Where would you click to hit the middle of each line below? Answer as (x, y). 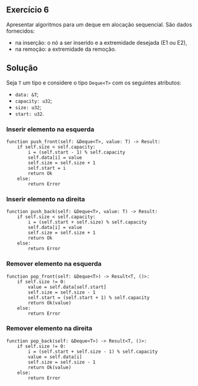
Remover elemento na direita (49, 329)
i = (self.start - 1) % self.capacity (77, 152)
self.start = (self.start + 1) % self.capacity (89, 298)
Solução (22, 68)
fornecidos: (21, 31)
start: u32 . (29, 114)
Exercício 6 (28, 10)
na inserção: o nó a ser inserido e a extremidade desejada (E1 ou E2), (101, 42)
